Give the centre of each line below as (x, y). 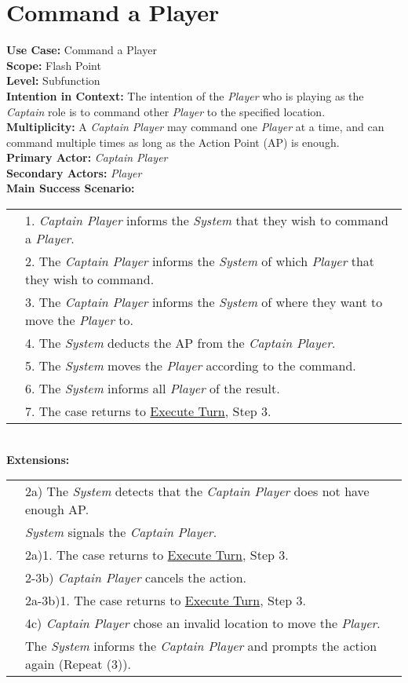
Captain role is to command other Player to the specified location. (166, 111)
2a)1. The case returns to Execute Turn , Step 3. (157, 555)
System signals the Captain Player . (121, 532)
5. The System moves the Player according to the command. (191, 366)
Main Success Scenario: (71, 188)
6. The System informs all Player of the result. (153, 389)
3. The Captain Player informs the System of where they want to (204, 302)
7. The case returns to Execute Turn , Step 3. (148, 411)
